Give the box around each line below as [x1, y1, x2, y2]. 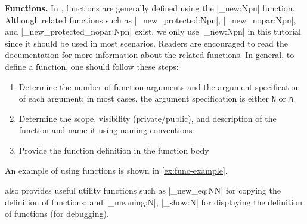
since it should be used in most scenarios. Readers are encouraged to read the [5, 36, 288, 49]
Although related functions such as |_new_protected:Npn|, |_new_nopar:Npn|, [5, 13, 296, 26]
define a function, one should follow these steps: [5, 60, 179, 72]
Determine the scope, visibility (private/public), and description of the [18, 112, 277, 124]
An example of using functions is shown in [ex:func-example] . [5, 164, 228, 176]
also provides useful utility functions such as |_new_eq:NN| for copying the [5, 184, 281, 197]
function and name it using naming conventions [18, 124, 193, 136]
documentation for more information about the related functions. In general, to [5, 48, 294, 61]
